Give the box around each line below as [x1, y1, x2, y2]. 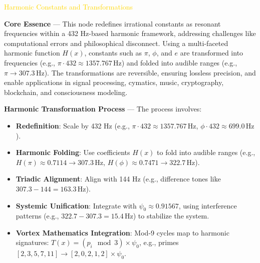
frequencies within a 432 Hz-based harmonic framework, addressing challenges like [4, 28, 256, 38]
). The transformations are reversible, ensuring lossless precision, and [44, 67, 256, 77]
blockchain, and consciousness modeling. [4, 86, 128, 97]
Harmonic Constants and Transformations [4, 1, 133, 11]
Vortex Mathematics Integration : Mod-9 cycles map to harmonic [16, 227, 229, 237]
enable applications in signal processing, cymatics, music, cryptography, [4, 77, 224, 87]
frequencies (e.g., [4, 57, 56, 67]
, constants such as [84, 47, 142, 58]
